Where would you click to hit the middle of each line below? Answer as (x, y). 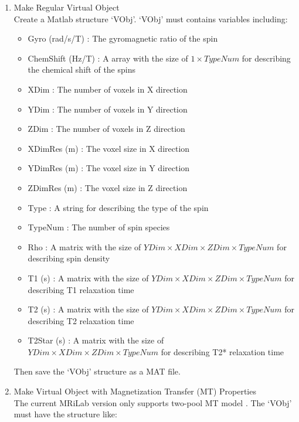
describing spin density (69, 258)
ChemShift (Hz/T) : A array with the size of (108, 58)
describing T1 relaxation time (81, 289)
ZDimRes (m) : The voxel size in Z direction (108, 187)
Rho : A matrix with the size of (84, 246)
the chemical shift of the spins (81, 69)
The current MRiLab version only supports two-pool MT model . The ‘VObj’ (153, 402)
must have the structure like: (65, 414)
